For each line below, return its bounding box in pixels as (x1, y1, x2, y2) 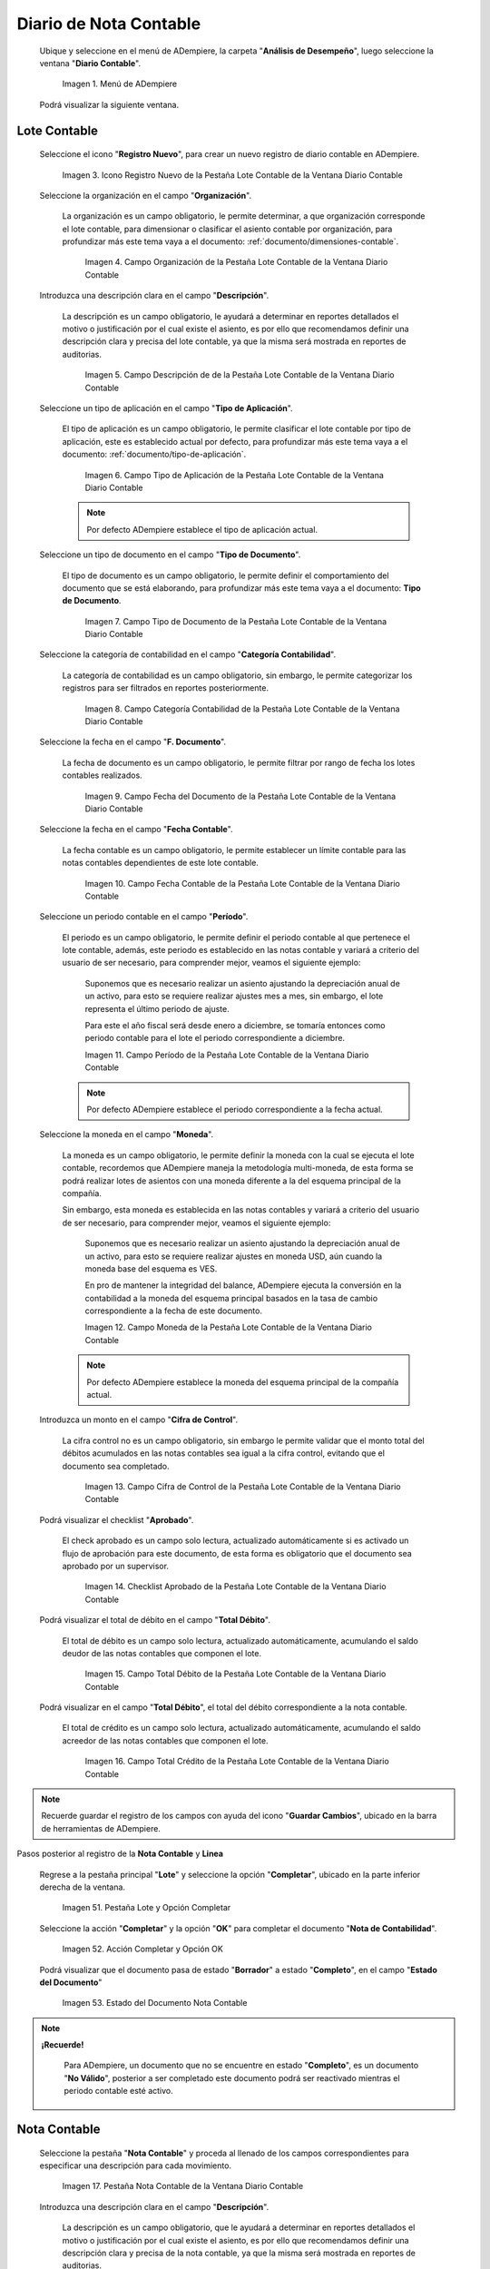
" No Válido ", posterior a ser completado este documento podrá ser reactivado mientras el (64, 2072, 400, 2083)
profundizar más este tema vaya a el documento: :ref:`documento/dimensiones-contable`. (62, 236, 399, 247)
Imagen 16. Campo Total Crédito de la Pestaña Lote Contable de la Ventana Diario (84, 1756, 389, 1767)
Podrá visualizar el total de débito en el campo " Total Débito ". (39, 1615, 271, 1626)
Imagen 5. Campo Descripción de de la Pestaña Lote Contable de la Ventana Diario (84, 369, 395, 380)
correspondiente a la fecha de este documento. (84, 1305, 263, 1316)
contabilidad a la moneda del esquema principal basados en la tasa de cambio (84, 1292, 378, 1303)
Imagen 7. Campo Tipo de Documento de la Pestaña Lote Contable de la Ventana (84, 615, 387, 626)
